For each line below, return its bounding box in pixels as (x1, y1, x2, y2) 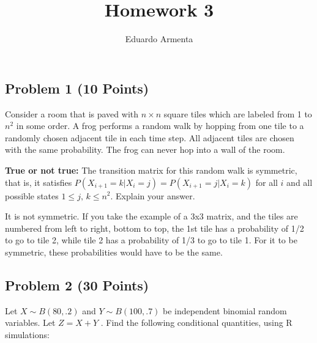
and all (286, 175, 313, 188)
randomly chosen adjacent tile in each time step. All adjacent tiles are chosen (5, 131, 294, 144)
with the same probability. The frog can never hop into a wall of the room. (5, 143, 285, 156)
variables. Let (5, 316, 56, 329)
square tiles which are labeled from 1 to (163, 107, 312, 120)
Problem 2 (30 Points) (5, 275, 149, 294)
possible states (5, 189, 59, 202)
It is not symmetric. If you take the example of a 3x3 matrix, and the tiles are (5, 210, 298, 223)
